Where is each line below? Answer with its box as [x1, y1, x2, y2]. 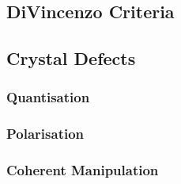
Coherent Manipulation [6, 160, 159, 180]
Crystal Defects [6, 46, 136, 71]
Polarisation [6, 124, 85, 144]
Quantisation [6, 87, 90, 107]
